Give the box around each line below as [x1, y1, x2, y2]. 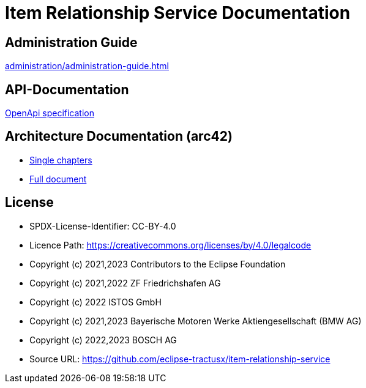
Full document [29, 173, 87, 184]
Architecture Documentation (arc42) [5, 129, 233, 144]
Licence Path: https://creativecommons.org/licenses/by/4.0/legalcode [29, 239, 312, 250]
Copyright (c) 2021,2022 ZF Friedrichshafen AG [29, 277, 221, 288]
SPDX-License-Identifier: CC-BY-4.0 [29, 220, 176, 231]
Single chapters [29, 154, 92, 165]
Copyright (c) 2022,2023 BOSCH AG [29, 334, 177, 345]
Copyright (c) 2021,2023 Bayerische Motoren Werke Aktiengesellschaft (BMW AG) [29, 315, 362, 326]
